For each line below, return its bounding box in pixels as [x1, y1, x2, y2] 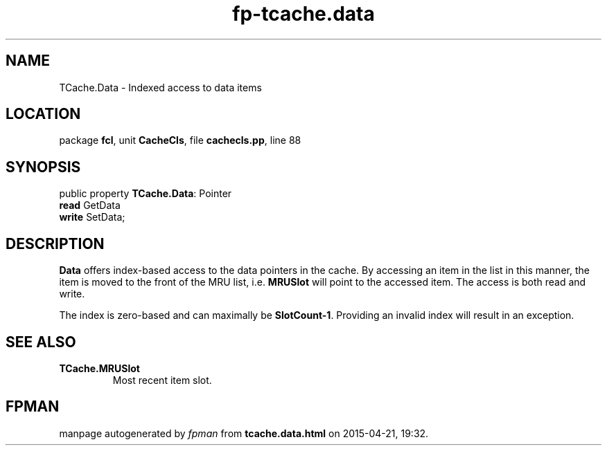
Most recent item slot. [112, 374, 212, 386]
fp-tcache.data [232, 2, 375, 26]
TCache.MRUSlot [59, 362, 140, 374]
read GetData [59, 199, 121, 212]
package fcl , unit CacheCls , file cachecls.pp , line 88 [59, 134, 301, 147]
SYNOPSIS [6, 158, 81, 176]
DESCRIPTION [6, 234, 105, 252]
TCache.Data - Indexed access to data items [59, 81, 262, 93]
